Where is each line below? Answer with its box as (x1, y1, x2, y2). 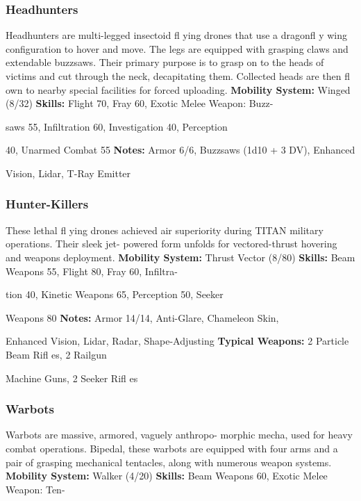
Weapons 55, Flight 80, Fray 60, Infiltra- (6, 263, 178, 278)
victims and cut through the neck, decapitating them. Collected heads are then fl (6, 69, 351, 83)
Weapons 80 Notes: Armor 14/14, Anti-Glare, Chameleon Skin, (6, 310, 279, 325)
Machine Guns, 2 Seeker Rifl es (6, 370, 138, 385)
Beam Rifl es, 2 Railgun (6, 347, 107, 361)
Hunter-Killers (6, 195, 89, 213)
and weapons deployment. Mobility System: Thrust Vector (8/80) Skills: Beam (6, 249, 355, 264)
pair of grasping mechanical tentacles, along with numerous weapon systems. (6, 454, 332, 469)
